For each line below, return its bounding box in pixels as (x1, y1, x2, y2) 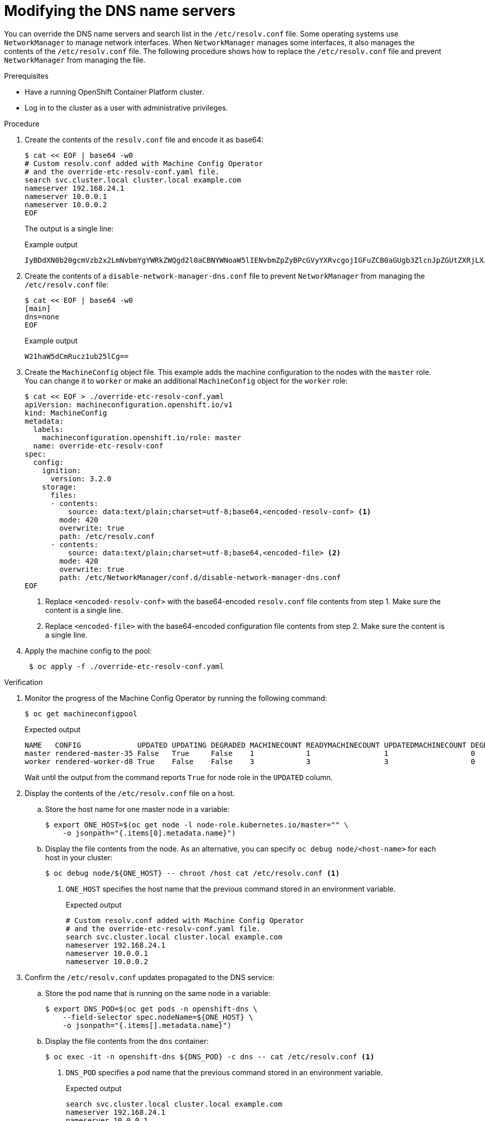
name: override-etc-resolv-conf (33, 441, 163, 450)
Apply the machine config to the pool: (25, 646, 152, 655)
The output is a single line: (25, 224, 114, 233)
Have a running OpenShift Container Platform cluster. (25, 87, 204, 96)
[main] (25, 304, 51, 313)
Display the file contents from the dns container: (45, 1036, 209, 1045)
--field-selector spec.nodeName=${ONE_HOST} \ (62, 1012, 253, 1021)
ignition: (42, 466, 81, 475)
